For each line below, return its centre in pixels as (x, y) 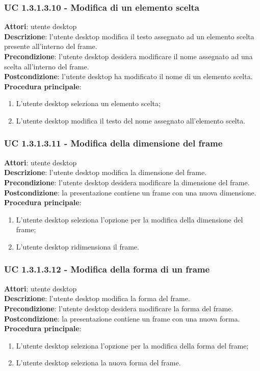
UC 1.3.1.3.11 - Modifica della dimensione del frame (113, 143)
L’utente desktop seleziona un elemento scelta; (88, 103)
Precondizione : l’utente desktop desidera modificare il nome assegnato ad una (128, 56)
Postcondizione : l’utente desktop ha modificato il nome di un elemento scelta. (128, 76)
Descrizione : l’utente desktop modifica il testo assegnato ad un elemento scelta (129, 36)
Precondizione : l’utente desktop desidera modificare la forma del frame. (119, 308)
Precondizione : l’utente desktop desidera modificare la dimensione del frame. (127, 182)
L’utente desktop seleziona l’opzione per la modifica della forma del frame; (132, 345)
